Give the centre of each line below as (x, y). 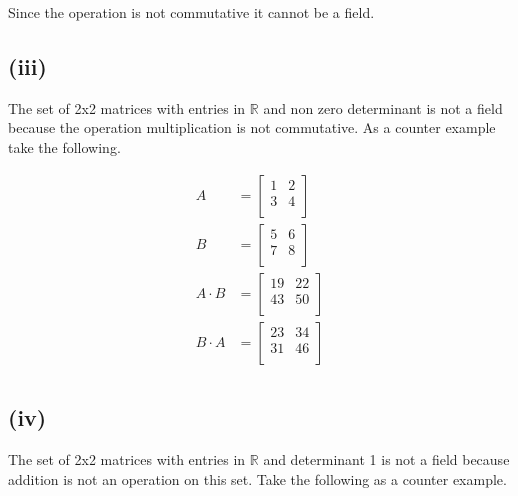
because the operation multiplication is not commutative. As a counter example (252, 127)
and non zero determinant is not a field (383, 107)
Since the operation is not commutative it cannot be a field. (191, 12)
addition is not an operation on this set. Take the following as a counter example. (257, 478)
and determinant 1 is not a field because (386, 458)
